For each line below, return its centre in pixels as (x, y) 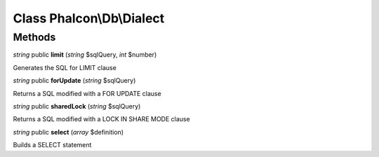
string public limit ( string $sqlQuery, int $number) (85, 55)
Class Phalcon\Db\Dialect (89, 18)
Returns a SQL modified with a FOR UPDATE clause (87, 93)
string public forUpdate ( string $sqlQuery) (74, 81)
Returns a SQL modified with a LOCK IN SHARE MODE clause (101, 119)
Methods (34, 37)
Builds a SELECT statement (52, 145)
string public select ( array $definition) (68, 132)
